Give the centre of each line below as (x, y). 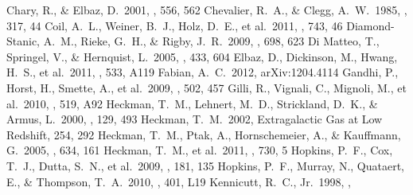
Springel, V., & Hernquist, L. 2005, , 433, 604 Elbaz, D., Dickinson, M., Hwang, (202, 56)
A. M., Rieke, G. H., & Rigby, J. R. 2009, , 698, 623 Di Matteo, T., (211, 41)
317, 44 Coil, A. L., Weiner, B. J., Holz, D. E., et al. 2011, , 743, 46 (175, 25)
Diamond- (370, 25)
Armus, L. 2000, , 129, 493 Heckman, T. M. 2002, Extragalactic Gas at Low (195, 119)
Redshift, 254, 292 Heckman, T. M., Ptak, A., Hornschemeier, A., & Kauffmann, (204, 134)
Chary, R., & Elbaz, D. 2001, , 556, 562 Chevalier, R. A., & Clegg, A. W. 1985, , (207, 10)
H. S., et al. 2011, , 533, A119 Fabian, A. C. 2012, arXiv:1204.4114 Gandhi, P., (203, 72)
